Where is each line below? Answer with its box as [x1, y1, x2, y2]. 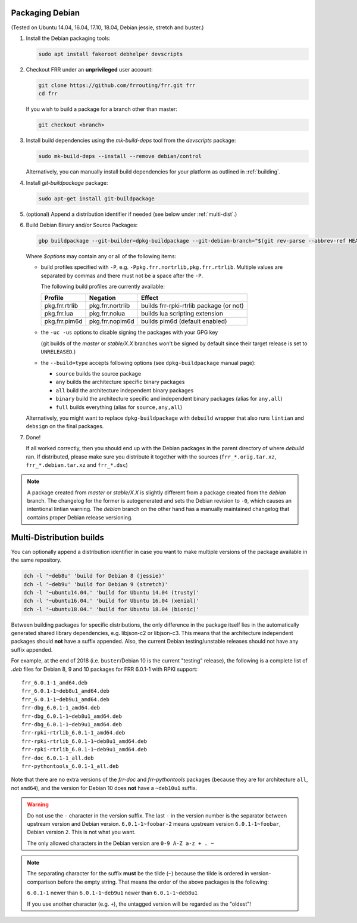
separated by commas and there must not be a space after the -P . [40, 272, 203, 279]
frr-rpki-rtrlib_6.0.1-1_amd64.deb [21, 729, 126, 736]
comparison [27, 878, 57, 885]
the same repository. [11, 556, 62, 563]
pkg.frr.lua [44, 309, 74, 318]
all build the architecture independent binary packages [55, 386, 194, 394]
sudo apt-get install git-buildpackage [38, 195, 155, 202]
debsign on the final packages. [26, 423, 104, 430]
